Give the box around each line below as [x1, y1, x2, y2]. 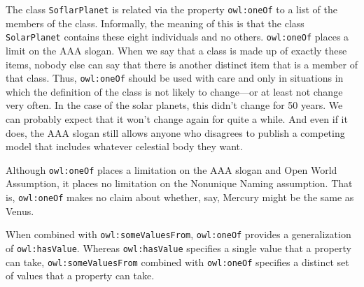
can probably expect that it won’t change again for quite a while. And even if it [6, 111, 348, 126]
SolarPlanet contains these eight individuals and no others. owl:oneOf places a [6, 29, 349, 44]
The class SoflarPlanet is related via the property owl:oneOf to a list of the [6, 2, 337, 16]
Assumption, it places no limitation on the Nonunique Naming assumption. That [6, 176, 353, 191]
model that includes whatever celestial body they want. [6, 139, 243, 154]
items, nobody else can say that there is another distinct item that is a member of [6, 57, 358, 71]
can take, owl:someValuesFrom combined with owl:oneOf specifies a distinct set [6, 254, 349, 269]
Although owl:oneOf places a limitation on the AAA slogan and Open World [6, 162, 337, 177]
